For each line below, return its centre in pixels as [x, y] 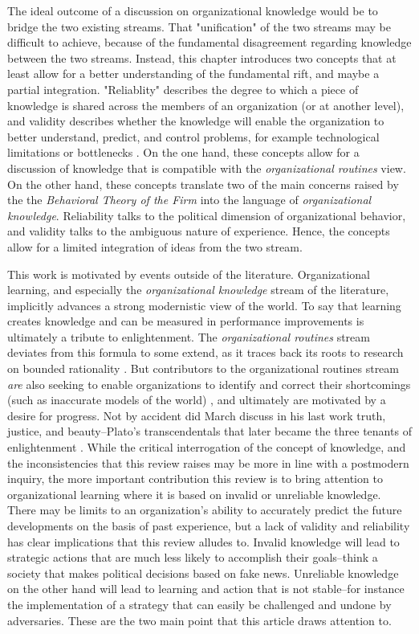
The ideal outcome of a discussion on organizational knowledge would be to [193, 10]
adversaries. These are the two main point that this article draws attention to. [199, 620]
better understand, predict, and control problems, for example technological [193, 136]
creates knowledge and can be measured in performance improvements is [186, 321]
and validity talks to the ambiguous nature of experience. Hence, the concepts [199, 231]
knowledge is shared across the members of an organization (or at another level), [206, 105]
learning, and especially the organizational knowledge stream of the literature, [198, 290]
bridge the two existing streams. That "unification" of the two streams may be [199, 26]
